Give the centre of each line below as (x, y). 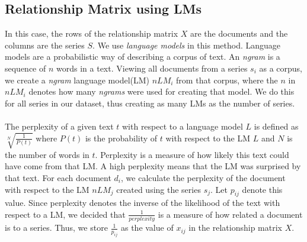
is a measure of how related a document (230, 214)
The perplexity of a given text (59, 126)
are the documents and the (239, 33)
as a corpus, (281, 68)
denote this (262, 189)
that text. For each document (58, 177)
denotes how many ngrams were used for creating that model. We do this (162, 91)
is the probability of (121, 138)
